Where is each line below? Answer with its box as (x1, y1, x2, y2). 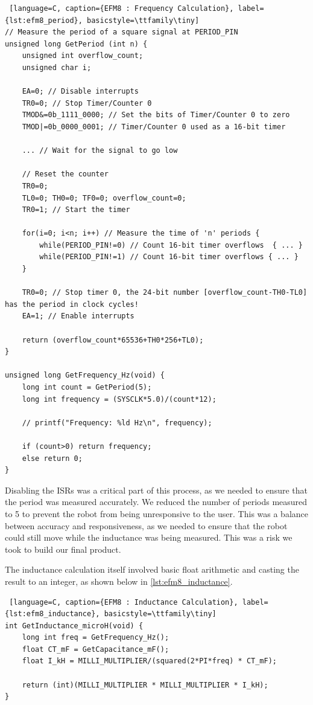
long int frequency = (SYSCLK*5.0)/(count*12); (22, 394, 217, 404)
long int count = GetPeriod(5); (22, 383, 152, 391)
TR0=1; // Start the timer (22, 205, 130, 214)
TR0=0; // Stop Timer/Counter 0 (22, 98, 152, 108)
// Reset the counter (22, 170, 109, 179)
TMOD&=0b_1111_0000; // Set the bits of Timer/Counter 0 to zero (22, 111, 290, 120)
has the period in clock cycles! (5, 300, 139, 309)
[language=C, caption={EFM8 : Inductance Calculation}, (9, 597, 238, 607)
